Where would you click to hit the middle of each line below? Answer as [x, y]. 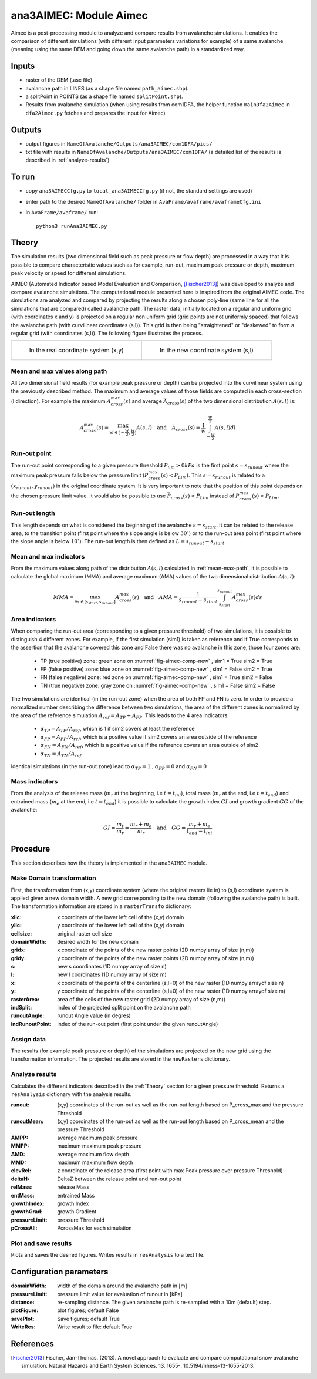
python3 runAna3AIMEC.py [72, 226]
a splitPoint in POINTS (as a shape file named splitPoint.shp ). [104, 96]
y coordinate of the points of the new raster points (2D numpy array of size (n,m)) [156, 958]
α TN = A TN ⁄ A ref [61, 754]
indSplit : [21, 1008]
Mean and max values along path [59, 371]
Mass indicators [34, 782]
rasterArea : [25, 999]
